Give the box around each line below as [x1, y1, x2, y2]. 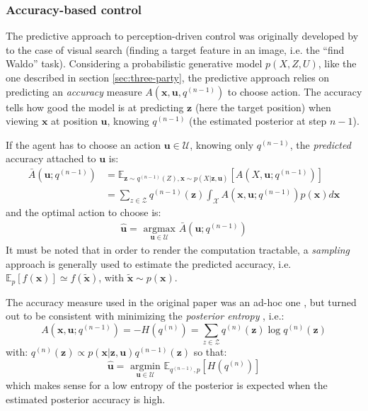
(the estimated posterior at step [189, 113, 327, 128]
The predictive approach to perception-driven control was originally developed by [6, 28, 359, 43]
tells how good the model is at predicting [6, 99, 184, 114]
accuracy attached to [6, 151, 96, 166]
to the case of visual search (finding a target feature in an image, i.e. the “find [6, 42, 345, 57]
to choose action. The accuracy [227, 84, 362, 98]
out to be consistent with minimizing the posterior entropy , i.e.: [6, 308, 284, 323]
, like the [318, 56, 357, 71]
